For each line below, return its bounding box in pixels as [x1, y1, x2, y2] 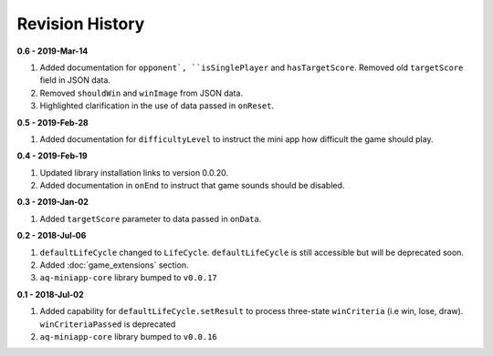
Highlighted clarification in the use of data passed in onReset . [39, 100, 275, 111]
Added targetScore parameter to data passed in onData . [39, 213, 262, 224]
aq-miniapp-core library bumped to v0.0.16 [39, 331, 218, 341]
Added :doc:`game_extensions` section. [39, 259, 189, 270]
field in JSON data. [39, 75, 111, 86]
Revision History [16, 14, 145, 34]
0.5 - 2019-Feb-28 [16, 117, 89, 127]
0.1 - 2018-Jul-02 [16, 289, 84, 300]
